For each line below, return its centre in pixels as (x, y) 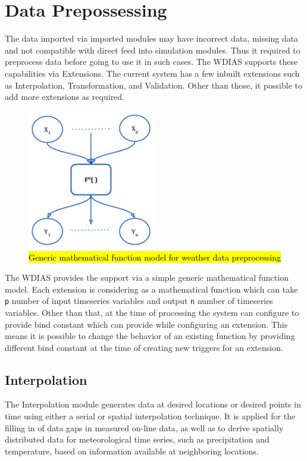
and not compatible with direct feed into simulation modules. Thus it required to (153, 50)
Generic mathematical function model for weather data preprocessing (155, 257)
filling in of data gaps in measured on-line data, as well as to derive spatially (144, 427)
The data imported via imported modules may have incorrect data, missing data (152, 38)
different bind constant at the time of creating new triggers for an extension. (144, 347)
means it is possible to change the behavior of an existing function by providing (150, 336)
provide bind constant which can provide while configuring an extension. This (146, 324)
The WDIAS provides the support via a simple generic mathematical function (147, 277)
